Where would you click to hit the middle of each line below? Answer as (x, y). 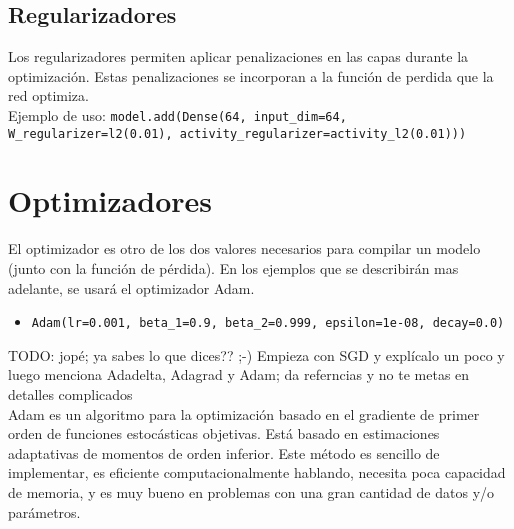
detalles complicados (70, 394)
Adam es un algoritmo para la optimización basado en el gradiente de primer (244, 413)
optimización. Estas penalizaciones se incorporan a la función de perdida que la (251, 75)
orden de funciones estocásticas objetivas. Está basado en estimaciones (224, 433)
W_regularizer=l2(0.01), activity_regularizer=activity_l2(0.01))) (237, 133)
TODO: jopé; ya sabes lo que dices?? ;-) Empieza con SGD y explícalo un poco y (256, 354)
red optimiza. (48, 95)
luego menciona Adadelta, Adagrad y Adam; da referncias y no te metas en (239, 374)
